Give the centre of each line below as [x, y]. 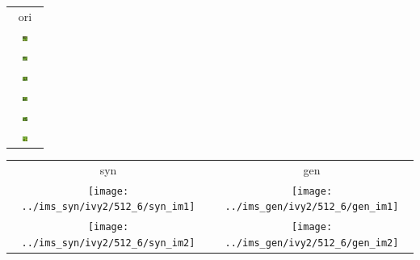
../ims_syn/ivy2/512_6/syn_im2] [108, 243]
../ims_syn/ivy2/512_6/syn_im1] [108, 207]
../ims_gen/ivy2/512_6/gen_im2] [312, 243]
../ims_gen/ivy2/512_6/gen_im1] [312, 207]
